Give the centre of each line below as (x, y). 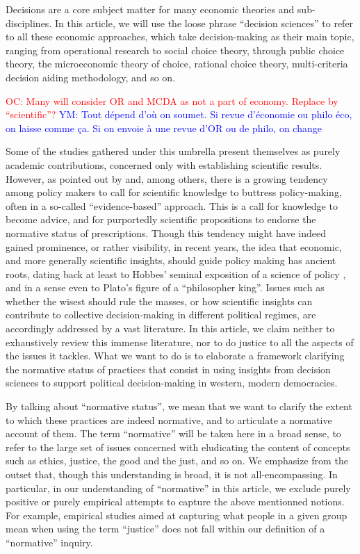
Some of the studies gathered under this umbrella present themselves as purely (173, 151)
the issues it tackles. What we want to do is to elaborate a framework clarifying (175, 356)
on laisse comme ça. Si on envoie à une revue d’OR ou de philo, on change (164, 128)
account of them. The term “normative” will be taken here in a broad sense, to (173, 433)
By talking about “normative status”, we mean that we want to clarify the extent (179, 406)
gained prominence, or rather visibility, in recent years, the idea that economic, (174, 246)
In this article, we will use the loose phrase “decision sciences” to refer (204, 23)
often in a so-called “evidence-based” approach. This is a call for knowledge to (172, 205)
